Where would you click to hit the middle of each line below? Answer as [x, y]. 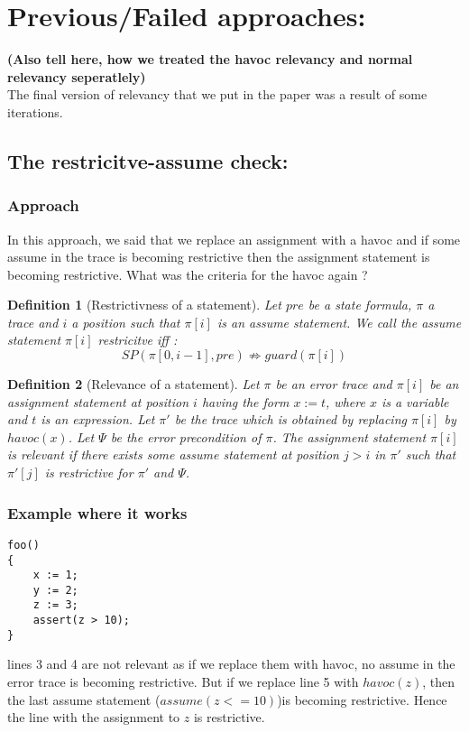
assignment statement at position [98, 401]
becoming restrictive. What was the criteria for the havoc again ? [188, 274]
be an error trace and [334, 384]
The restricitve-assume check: [148, 160]
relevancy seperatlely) [77, 76]
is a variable [415, 401]
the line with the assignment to [94, 717]
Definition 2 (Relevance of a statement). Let [133, 384]
